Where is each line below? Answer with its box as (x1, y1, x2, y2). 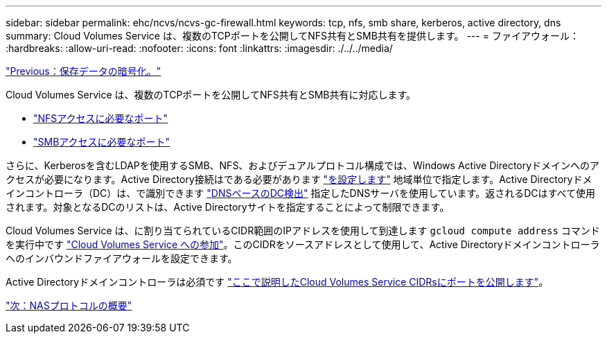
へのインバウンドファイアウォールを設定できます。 (6, 252, 238, 264)
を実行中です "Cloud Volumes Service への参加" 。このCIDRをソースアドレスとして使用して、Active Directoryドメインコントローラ (6, 238, 600, 250)
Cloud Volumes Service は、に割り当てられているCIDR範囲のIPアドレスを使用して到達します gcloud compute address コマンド (6, 225, 600, 236)
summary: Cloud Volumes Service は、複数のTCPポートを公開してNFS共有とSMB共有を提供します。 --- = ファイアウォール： (6, 30, 579, 42)
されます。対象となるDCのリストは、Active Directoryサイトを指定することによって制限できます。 (6, 201, 450, 213)
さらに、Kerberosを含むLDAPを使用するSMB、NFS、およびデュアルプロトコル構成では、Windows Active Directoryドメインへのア (6, 159, 600, 171)
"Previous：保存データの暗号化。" (6, 65, 161, 77)
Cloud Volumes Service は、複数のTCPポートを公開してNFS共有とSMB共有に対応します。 (6, 89, 416, 101)
